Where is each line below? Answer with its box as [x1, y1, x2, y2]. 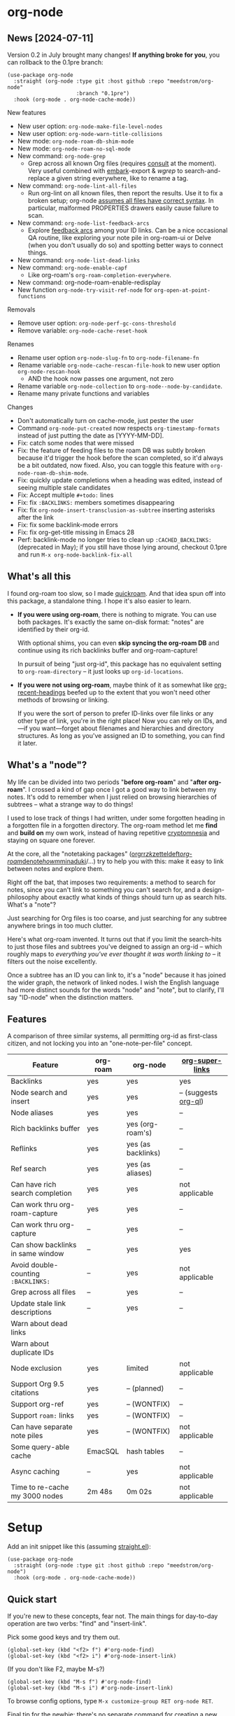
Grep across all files [10, 1288, 76, 1297]
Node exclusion [10, 1363, 62, 1373]
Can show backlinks [10, 1240, 77, 1250]
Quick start [7, 1593, 57, 1605]
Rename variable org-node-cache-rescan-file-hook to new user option [17, 361, 220, 369]
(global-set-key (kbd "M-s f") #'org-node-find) [7, 1678, 152, 1686]
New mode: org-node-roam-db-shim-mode [17, 137, 134, 145]
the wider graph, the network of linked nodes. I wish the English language [7, 978, 220, 986]
